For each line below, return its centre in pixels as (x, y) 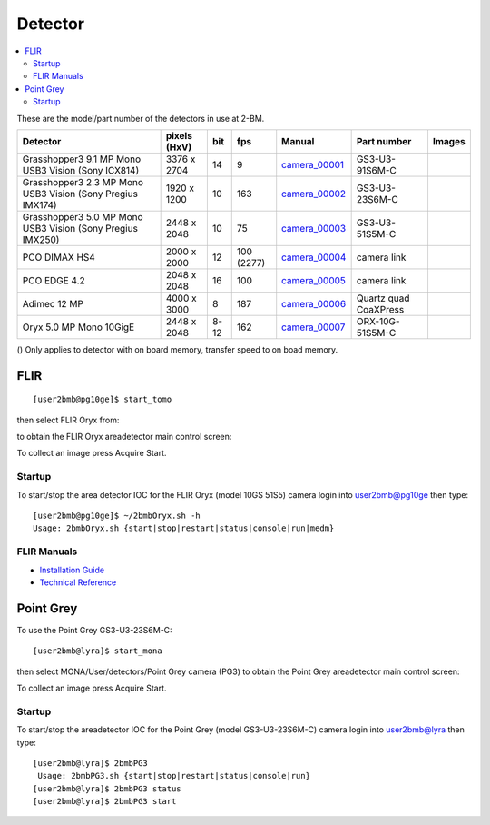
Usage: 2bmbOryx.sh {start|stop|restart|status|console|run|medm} (184, 528)
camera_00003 (314, 228)
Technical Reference (78, 582)
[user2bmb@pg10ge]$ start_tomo (103, 399)
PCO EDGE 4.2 (54, 280)
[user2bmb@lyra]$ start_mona (98, 651)
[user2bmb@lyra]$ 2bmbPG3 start (105, 801)
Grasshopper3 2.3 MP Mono (83, 182)
